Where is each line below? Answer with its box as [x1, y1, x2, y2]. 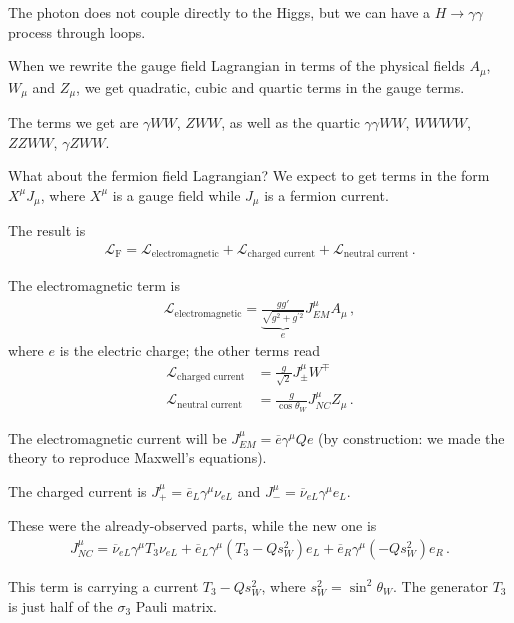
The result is [8, 220, 86, 241]
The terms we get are [8, 112, 139, 133]
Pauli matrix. [135, 595, 217, 616]
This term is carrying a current [8, 575, 199, 596]
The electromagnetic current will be [8, 427, 227, 448]
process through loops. [8, 21, 146, 42]
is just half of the [8, 595, 113, 616]
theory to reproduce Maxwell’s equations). [8, 447, 267, 468]
